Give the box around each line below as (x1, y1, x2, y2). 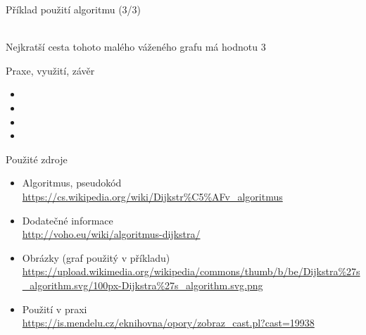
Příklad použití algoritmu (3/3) (6, 2, 141, 16)
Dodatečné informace (22, 213, 113, 227)
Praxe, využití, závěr (6, 63, 95, 77)
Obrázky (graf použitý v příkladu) (22, 250, 170, 265)
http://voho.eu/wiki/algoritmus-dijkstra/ (22, 227, 201, 241)
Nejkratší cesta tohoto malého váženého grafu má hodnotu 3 (6, 39, 266, 54)
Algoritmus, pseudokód (22, 175, 122, 190)
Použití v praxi (22, 301, 87, 316)
